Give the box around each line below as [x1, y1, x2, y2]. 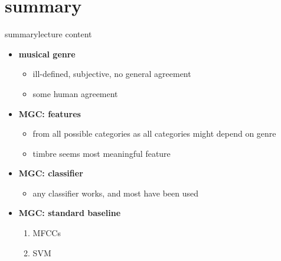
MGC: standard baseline [18, 207, 121, 219]
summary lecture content [5, 28, 92, 40]
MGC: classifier [18, 167, 83, 179]
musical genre [18, 47, 76, 60]
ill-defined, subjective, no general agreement [32, 67, 191, 80]
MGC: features [18, 107, 81, 120]
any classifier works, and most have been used [32, 186, 199, 199]
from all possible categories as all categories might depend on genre [32, 127, 276, 140]
